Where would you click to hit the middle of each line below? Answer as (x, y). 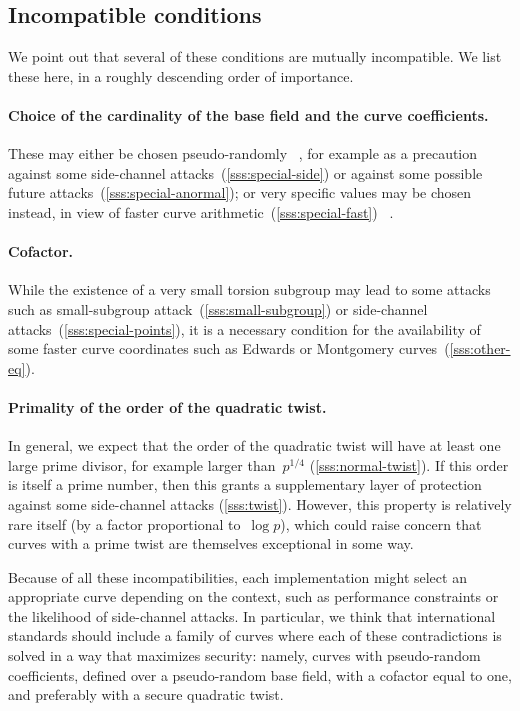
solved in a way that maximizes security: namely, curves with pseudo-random (244, 655)
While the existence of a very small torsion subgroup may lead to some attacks (249, 289)
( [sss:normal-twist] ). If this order (409, 464)
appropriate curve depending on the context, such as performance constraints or (253, 596)
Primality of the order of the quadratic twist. (167, 406)
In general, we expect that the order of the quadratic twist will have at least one (254, 445)
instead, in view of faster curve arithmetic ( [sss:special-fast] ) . (201, 211)
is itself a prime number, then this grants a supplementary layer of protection (245, 484)
